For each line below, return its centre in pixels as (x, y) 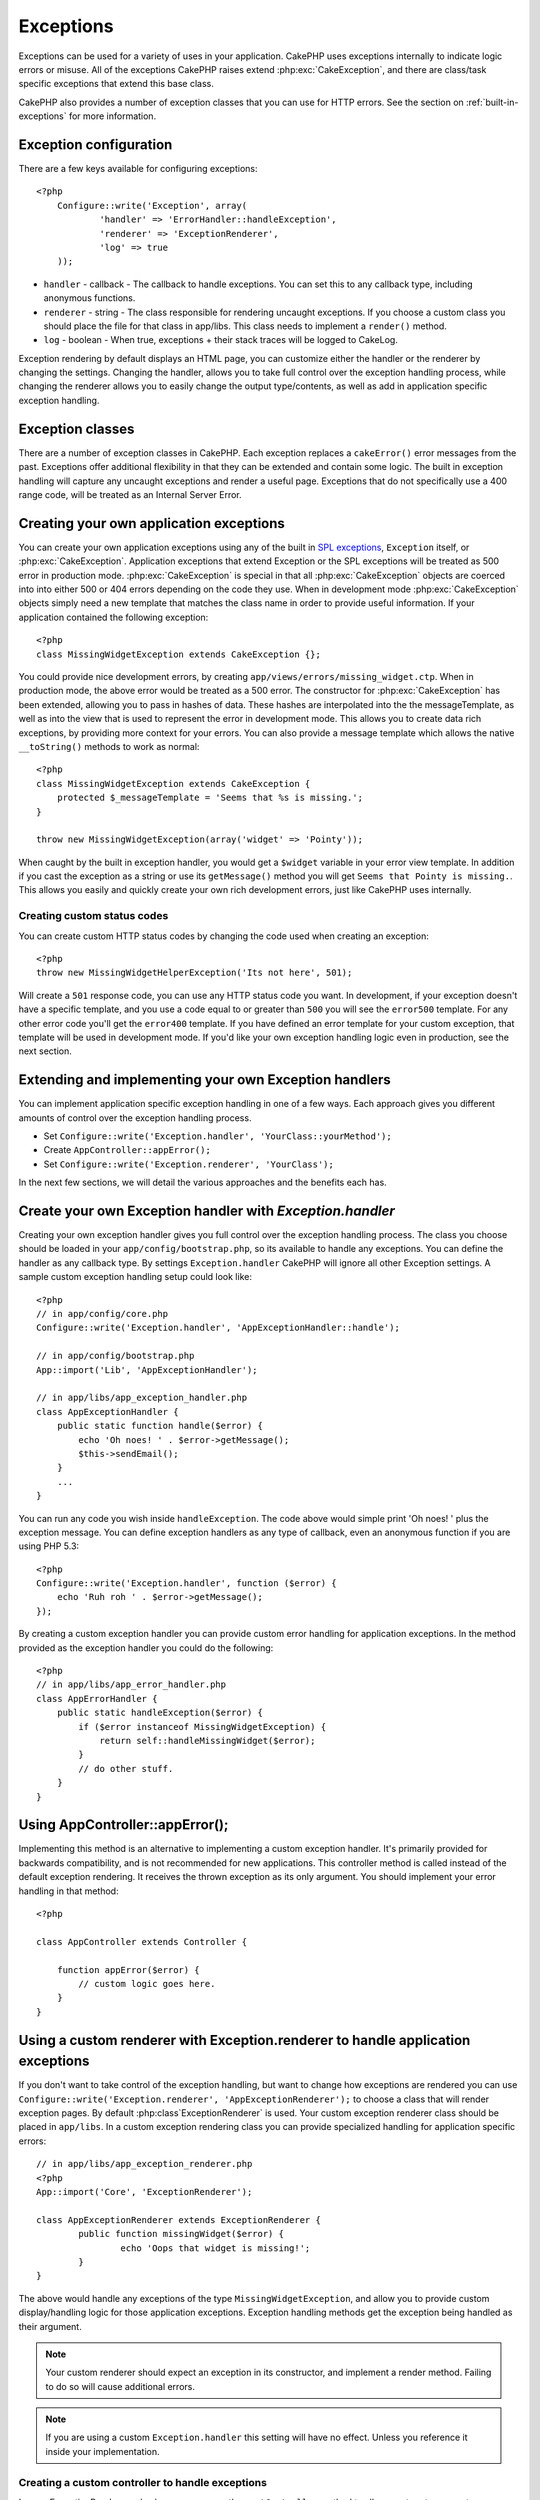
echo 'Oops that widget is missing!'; (215, 2248)
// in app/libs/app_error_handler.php (131, 1684)
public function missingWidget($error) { (181, 2234)
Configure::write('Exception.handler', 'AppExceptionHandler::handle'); (218, 1328)
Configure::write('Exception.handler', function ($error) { (186, 1583)
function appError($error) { (128, 1969)
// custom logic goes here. (147, 1983)
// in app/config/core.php (102, 1314)
